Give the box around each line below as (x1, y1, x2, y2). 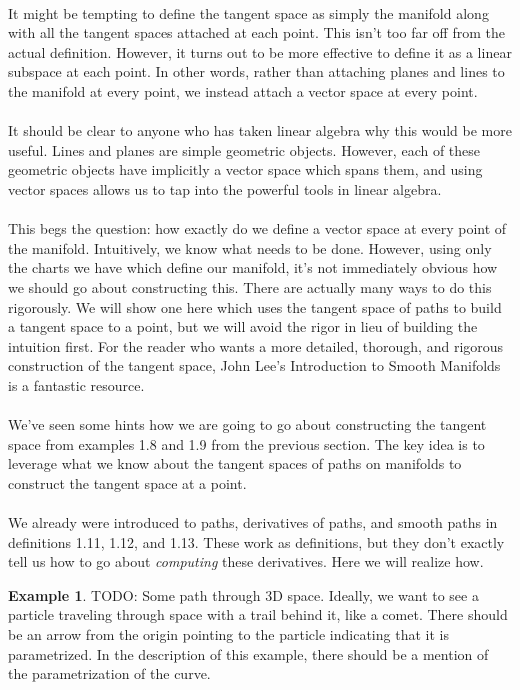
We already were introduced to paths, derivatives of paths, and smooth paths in (8, 512, 498, 533)
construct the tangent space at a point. (8, 472, 247, 493)
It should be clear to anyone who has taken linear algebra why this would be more (8, 120, 512, 141)
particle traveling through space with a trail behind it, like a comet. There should (8, 604, 508, 625)
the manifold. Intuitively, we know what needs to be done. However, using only (8, 237, 492, 258)
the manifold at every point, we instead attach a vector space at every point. (8, 80, 478, 101)
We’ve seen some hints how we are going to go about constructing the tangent (8, 414, 487, 435)
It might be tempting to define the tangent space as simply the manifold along (8, 2, 489, 23)
